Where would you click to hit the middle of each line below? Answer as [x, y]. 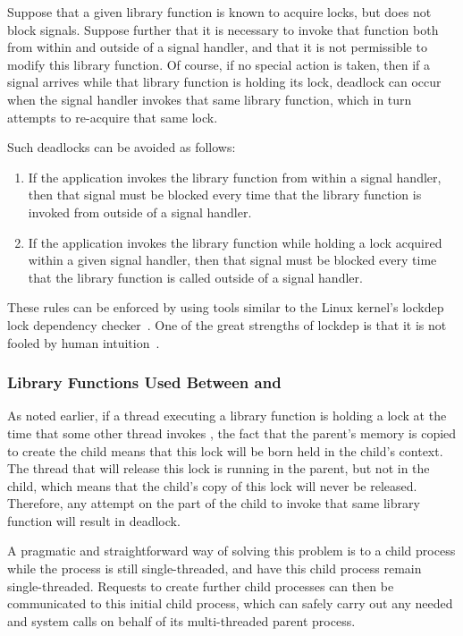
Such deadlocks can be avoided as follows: [122, 147]
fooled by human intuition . [84, 342]
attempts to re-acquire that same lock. [113, 117]
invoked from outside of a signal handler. [140, 212]
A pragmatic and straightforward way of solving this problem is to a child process [231, 551]
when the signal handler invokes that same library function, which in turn [210, 99]
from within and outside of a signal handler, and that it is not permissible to [217, 47]
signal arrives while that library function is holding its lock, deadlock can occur [224, 82]
